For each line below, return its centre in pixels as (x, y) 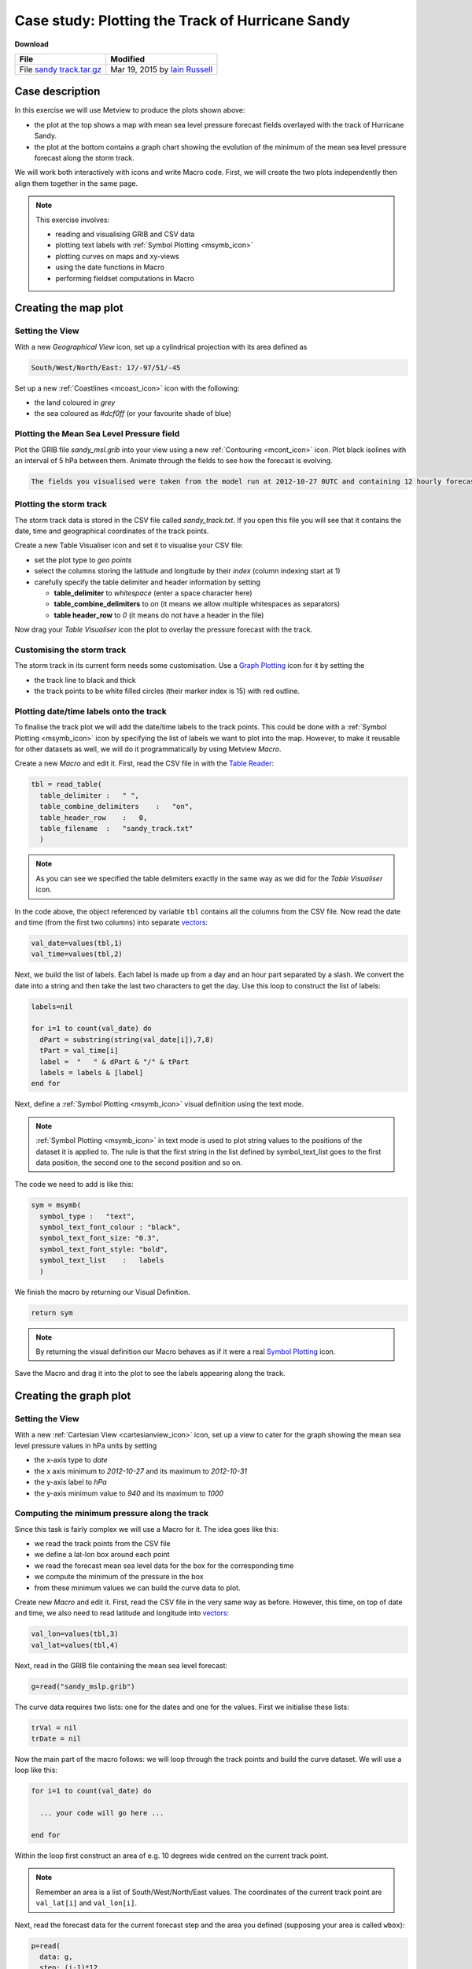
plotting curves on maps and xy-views (118, 256)
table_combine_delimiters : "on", (116, 807)
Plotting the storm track (61, 504)
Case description (57, 92)
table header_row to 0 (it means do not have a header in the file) (159, 615)
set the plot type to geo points (83, 560)
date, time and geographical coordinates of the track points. (112, 531)
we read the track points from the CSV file (102, 1544)
